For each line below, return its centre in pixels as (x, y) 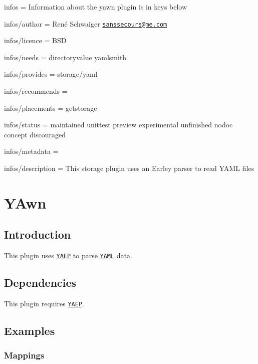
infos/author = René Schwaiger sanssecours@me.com (86, 23)
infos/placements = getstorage (51, 108)
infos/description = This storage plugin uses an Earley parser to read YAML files (129, 168)
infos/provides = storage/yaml (51, 74)
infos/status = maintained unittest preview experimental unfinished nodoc (118, 125)
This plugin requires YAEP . (44, 304)
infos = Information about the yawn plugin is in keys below (96, 7)
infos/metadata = (31, 151)
